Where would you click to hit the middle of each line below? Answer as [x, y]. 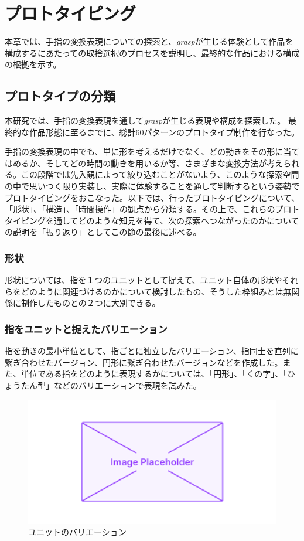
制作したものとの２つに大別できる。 [90, 303]
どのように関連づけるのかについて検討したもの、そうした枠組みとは [152, 291]
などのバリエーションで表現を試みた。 [127, 385]
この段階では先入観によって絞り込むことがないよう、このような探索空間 [160, 174]
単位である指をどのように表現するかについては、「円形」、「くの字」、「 [154, 374]
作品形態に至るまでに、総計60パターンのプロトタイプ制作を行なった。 [164, 132]
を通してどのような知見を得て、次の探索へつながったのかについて [172, 220]
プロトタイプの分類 [60, 96]
